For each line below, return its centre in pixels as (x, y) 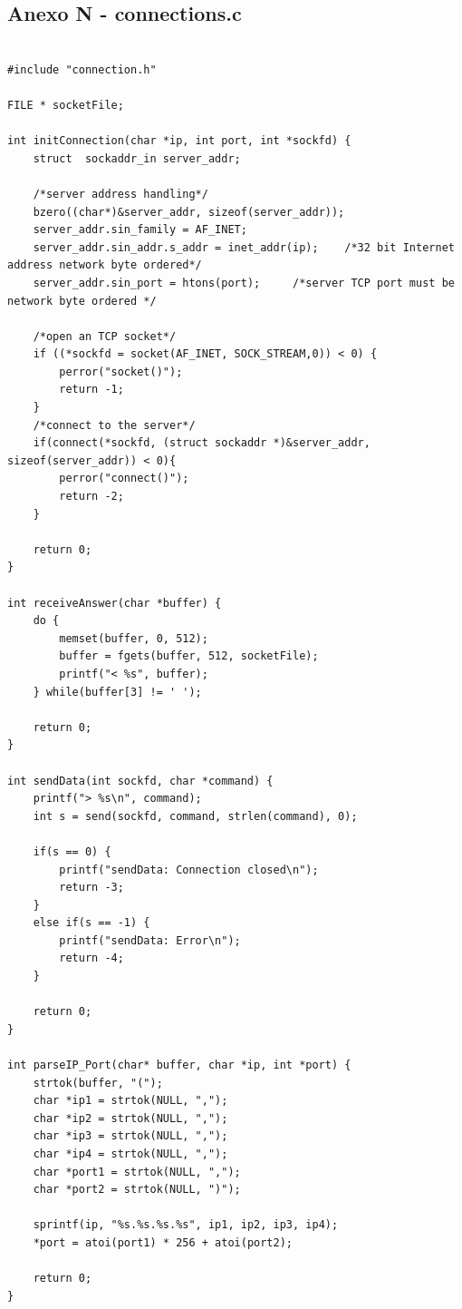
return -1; (91, 390)
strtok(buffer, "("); (98, 1083)
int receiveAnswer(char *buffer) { (115, 603)
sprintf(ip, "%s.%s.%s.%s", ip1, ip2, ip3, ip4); (186, 1225)
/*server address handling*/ (120, 194)
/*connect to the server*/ (114, 425)
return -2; (91, 497)
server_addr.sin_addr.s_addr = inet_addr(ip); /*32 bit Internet (244, 247)
